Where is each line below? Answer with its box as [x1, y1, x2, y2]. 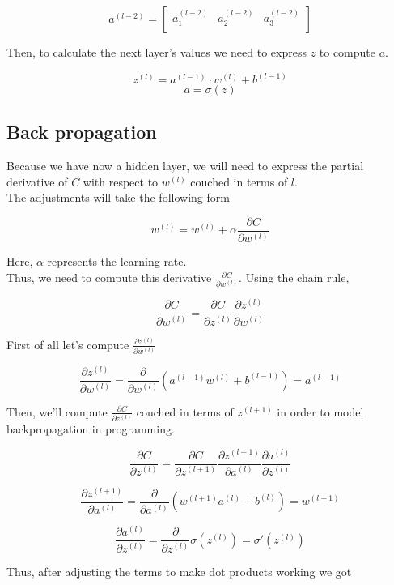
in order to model [277, 403, 364, 420]
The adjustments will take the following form [6, 189, 230, 206]
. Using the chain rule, [239, 269, 350, 286]
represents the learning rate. [47, 253, 187, 270]
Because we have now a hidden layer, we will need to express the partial [6, 157, 364, 174]
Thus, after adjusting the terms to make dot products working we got [6, 562, 352, 579]
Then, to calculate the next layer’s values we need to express [6, 44, 307, 60]
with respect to [83, 173, 159, 190]
